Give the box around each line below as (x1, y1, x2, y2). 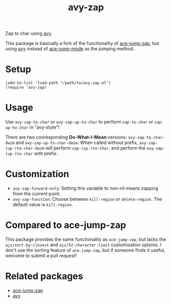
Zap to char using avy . (5, 30, 52, 37)
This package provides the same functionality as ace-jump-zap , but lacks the (5, 236, 166, 242)
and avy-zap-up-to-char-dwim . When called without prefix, (15, 139, 138, 146)
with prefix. (34, 150, 58, 157)
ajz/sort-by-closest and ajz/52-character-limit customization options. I (5, 242, 162, 248)
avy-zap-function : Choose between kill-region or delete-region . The (12, 196, 162, 202)
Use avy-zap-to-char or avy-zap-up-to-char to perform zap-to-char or (5, 119, 154, 125)
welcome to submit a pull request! (5, 252, 77, 259)
